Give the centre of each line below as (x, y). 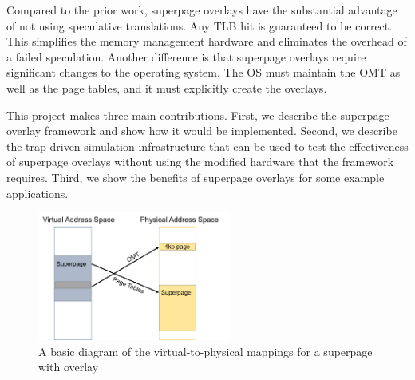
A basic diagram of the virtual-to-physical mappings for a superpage (206, 351)
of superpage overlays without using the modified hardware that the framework (200, 162)
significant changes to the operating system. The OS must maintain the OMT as (204, 72)
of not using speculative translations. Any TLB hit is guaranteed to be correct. (200, 25)
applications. (38, 193)
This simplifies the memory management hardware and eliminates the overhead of (207, 41)
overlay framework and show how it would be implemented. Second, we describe (202, 131)
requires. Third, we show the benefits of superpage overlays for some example (196, 177)
